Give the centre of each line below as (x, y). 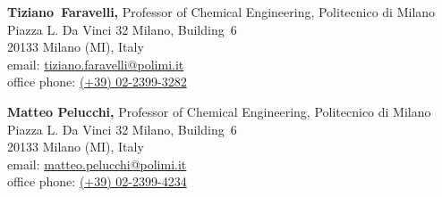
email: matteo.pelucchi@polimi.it (97, 164)
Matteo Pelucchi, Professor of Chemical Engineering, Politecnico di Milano (219, 111)
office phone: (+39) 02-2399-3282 (97, 82)
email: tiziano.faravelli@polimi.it (96, 64)
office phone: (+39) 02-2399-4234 (97, 181)
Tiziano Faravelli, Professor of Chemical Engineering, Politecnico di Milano (221, 12)
